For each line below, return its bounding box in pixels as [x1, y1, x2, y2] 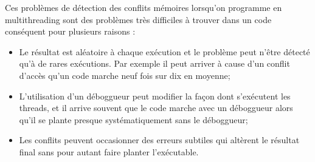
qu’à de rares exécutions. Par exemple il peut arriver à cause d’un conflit [19, 57, 290, 70]
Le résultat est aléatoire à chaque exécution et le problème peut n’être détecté [19, 45, 310, 58]
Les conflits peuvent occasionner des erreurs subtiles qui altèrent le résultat [19, 133, 300, 146]
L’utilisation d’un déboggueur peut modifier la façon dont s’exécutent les [19, 89, 291, 102]
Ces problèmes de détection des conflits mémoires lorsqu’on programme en [5, 1, 282, 13]
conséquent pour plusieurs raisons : [5, 25, 136, 38]
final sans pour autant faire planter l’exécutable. [19, 145, 199, 158]
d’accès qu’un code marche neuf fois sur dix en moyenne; [19, 69, 230, 81]
